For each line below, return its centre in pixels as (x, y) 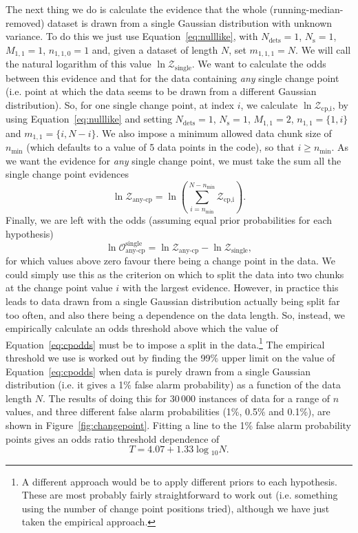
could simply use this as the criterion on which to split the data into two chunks (175, 274)
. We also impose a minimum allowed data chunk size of (214, 133)
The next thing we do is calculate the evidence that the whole (136, 9)
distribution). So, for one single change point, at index (120, 104)
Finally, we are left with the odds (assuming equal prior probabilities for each (169, 220)
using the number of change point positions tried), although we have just (176, 508)
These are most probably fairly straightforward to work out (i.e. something (180, 495)
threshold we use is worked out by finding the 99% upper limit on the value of (170, 357)
